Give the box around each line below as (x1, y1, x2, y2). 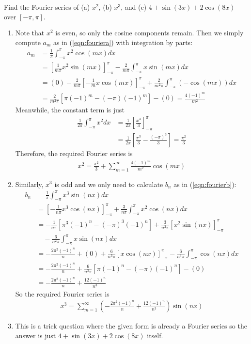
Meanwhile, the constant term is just (15, 105, 125, 115)
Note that (15, 28, 45, 38)
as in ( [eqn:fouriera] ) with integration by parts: (53, 37, 193, 47)
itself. (147, 330, 163, 340)
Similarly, (15, 179, 44, 189)
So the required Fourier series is (15, 288, 110, 298)
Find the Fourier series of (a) (4, 2, 90, 12)
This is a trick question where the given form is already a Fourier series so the (15, 321, 247, 331)
